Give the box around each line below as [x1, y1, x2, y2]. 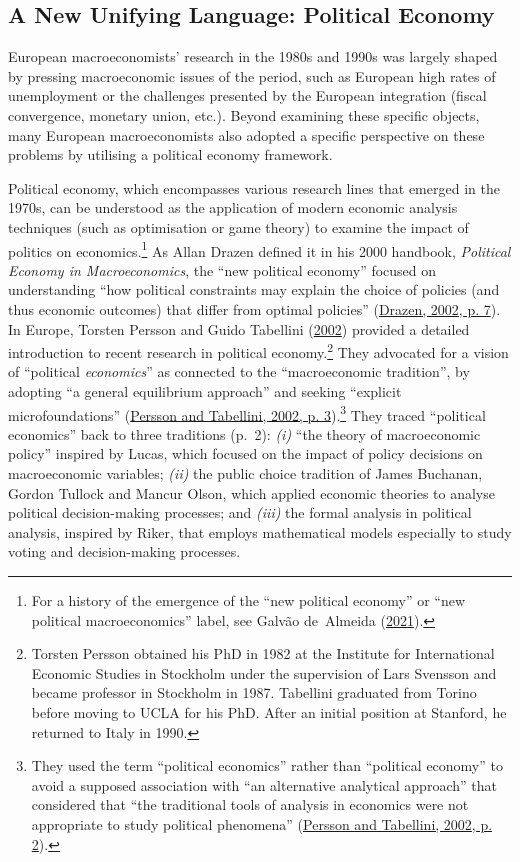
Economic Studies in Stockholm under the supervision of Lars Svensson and [31, 662, 497, 683]
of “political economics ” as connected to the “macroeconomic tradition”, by [8, 361, 470, 382]
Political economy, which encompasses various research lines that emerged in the [8, 177, 500, 198]
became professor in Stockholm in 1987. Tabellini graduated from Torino [31, 682, 477, 703]
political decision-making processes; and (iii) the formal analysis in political [8, 502, 472, 523]
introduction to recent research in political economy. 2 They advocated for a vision [8, 339, 509, 362]
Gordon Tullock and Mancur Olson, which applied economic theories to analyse [8, 482, 495, 503]
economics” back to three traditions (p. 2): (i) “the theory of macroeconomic [8, 423, 481, 444]
